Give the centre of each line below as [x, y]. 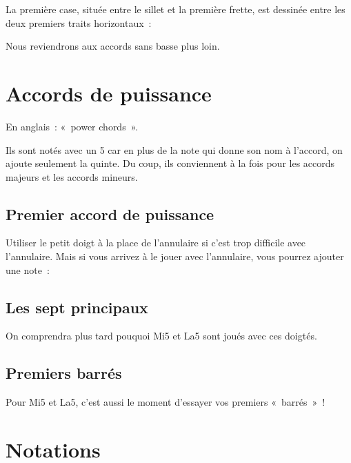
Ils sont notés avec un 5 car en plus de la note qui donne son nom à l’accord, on [174, 149]
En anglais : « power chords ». [72, 126]
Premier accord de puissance [110, 214]
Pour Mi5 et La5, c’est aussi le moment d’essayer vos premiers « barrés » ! [166, 402]
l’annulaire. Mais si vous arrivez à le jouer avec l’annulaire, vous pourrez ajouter [175, 256]
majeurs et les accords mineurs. [72, 176]
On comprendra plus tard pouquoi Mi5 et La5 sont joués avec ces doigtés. [161, 336]
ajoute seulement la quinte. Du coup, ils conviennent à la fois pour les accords [170, 163]
